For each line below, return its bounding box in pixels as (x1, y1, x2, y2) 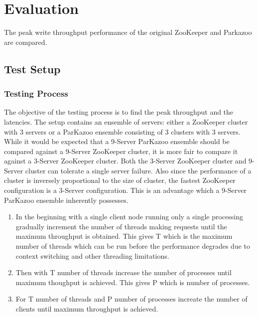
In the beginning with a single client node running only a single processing (15, 211, 243, 222)
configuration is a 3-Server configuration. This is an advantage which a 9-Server (4, 185, 247, 195)
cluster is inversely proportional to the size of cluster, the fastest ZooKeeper (4, 175, 236, 185)
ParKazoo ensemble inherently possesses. (4, 194, 129, 205)
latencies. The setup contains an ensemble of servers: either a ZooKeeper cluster (4, 116, 248, 127)
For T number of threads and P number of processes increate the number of (15, 294, 248, 304)
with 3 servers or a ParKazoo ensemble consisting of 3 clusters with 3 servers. (4, 126, 241, 137)
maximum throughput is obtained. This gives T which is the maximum (15, 231, 233, 241)
